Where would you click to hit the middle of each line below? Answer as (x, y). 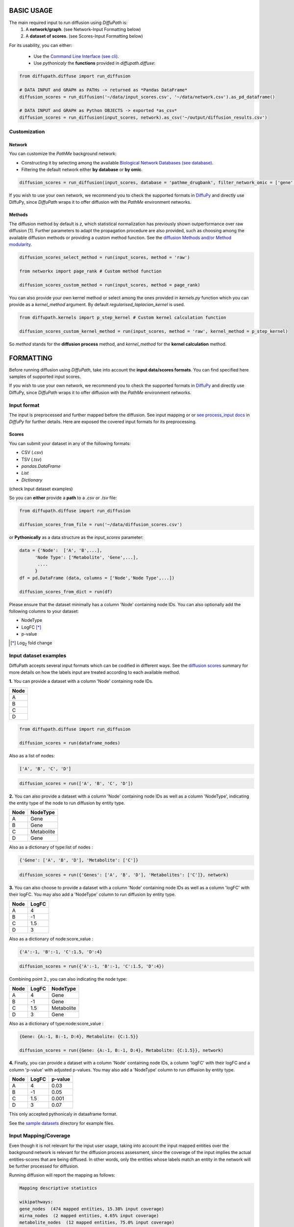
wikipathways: (36, 1202)
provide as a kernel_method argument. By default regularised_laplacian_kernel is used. (97, 304)
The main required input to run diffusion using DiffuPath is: (68, 23)
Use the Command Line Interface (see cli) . (76, 56)
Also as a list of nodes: (32, 756)
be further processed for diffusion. (44, 1166)
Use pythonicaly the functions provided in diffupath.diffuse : (95, 63)
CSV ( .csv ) (32, 453)
